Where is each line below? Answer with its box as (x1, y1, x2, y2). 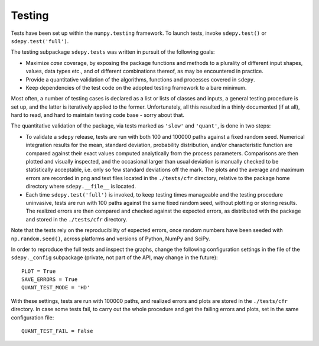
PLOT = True (21, 267, 56, 275)
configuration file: (11, 314, 54, 321)
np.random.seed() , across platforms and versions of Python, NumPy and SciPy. (11, 235, 210, 242)
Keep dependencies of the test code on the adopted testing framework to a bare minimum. (25, 84, 247, 91)
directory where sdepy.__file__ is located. (25, 183, 136, 190)
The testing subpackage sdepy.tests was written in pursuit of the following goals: (11, 48, 215, 56)
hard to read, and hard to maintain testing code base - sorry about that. (11, 112, 184, 119)
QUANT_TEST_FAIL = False (21, 328, 93, 335)
